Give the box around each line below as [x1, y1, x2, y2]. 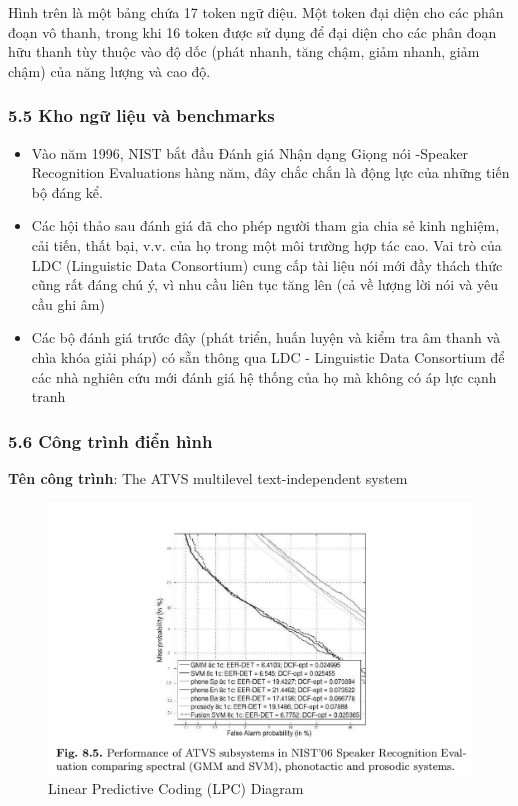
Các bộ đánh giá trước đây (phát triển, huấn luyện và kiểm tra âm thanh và [31, 327, 501, 348]
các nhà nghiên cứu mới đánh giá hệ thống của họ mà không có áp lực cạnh [31, 366, 497, 387]
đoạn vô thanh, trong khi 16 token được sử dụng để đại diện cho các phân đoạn [8, 21, 497, 42]
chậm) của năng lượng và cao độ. [8, 60, 211, 81]
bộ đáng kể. [31, 181, 103, 202]
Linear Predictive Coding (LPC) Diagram [48, 777, 304, 798]
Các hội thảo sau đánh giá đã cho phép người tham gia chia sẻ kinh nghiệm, [31, 215, 500, 236]
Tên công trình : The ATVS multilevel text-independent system [8, 467, 408, 488]
